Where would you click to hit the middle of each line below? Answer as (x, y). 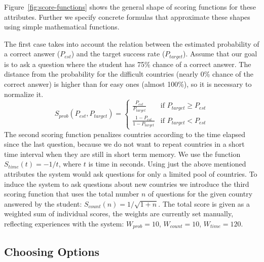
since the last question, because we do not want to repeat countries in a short (124, 144)
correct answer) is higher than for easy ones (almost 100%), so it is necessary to (128, 84)
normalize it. (24, 94)
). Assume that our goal (220, 54)
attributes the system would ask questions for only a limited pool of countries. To (131, 173)
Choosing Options (52, 251)
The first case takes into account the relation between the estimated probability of (132, 43)
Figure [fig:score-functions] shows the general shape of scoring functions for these (130, 7)
